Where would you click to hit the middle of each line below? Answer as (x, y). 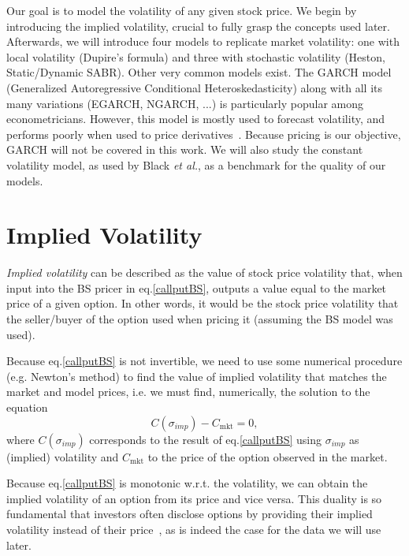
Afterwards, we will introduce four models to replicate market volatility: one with (203, 41)
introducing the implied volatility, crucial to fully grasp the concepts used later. (198, 26)
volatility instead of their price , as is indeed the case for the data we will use (194, 529)
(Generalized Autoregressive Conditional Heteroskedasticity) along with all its (195, 87)
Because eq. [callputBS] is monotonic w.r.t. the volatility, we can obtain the (187, 483)
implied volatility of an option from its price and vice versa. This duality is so (194, 498)
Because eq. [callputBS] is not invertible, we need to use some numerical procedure (204, 361)
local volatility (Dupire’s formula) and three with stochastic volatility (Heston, (196, 56)
